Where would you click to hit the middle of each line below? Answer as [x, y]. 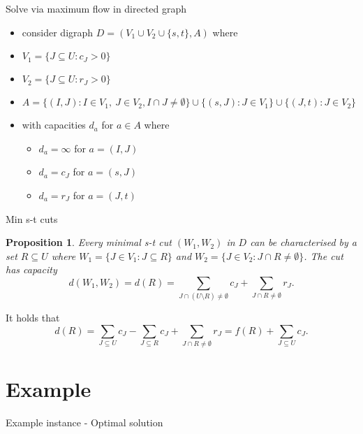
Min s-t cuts [32, 218]
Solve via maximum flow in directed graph [96, 8]
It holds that [33, 318]
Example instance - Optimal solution [84, 422]
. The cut [324, 255]
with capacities [54, 125]
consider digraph [58, 32]
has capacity [31, 269]
